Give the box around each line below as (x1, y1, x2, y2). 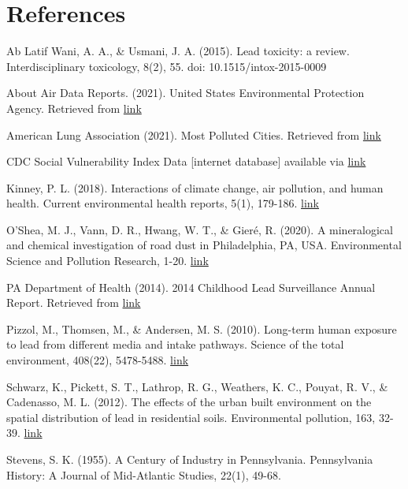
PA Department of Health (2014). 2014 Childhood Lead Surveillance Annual (6, 278, 376, 295)
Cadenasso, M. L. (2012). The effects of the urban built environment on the (6, 394, 372, 410)
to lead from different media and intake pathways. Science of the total (6, 336, 344, 353)
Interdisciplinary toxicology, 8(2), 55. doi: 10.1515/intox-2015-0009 (6, 58, 327, 74)
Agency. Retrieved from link (6, 99, 142, 116)
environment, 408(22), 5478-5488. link (6, 352, 189, 368)
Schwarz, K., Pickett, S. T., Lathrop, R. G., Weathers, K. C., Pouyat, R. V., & (6, 378, 388, 394)
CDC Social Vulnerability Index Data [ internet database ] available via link (6, 153, 366, 170)
